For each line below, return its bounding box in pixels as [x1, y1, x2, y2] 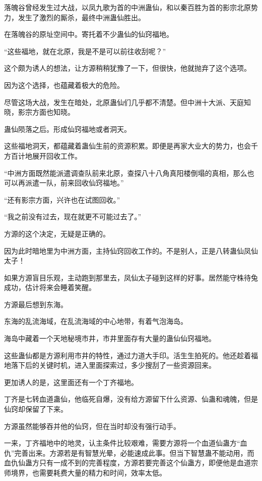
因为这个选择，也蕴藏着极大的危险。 [4, 79, 124, 90]
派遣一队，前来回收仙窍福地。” [25, 177, 124, 188]
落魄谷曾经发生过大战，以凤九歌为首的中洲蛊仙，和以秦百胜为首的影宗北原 [4, 2, 251, 12]
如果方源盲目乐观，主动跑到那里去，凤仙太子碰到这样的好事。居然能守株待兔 [4, 272, 258, 282]
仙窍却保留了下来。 [4, 404, 68, 414]
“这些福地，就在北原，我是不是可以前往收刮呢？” [4, 45, 166, 56]
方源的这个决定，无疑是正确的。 [4, 228, 110, 238]
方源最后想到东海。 [4, 299, 68, 309]
